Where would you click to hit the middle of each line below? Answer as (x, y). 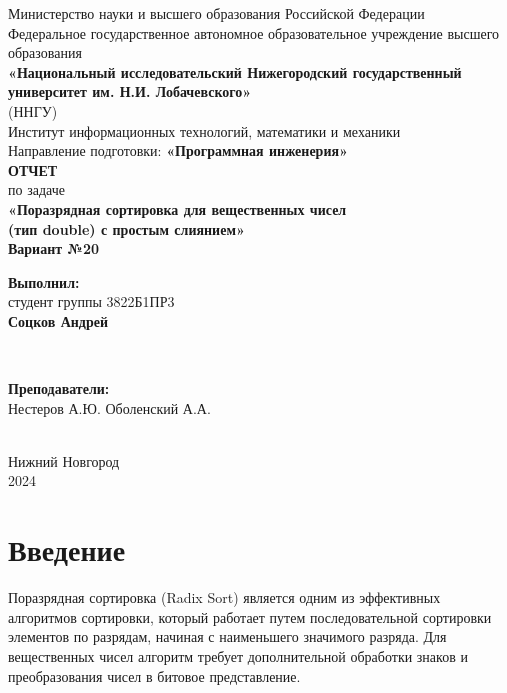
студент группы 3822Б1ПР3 (91, 301)
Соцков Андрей (58, 320)
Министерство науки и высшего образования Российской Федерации (216, 13)
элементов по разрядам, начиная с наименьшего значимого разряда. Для (227, 636)
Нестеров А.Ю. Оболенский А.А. (109, 407)
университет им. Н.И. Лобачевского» (130, 91)
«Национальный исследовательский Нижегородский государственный (235, 71)
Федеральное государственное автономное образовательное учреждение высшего (254, 32)
